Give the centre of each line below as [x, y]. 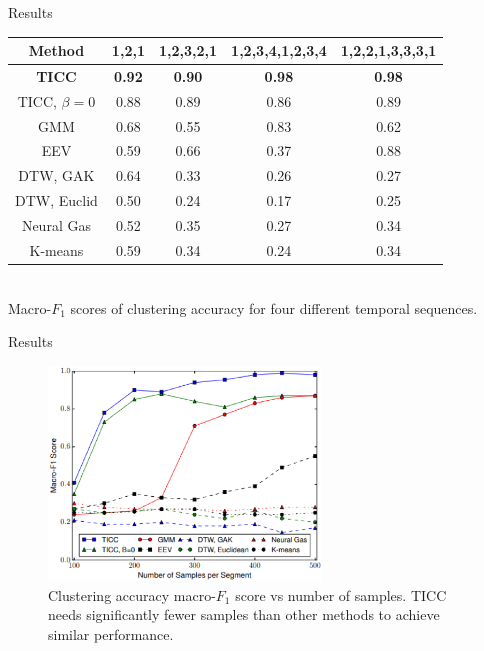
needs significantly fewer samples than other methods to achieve [244, 614]
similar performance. [111, 633]
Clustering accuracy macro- [132, 594]
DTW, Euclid [56, 200]
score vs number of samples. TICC [341, 594]
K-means [56, 249]
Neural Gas [56, 225]
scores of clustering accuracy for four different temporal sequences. [274, 307]
